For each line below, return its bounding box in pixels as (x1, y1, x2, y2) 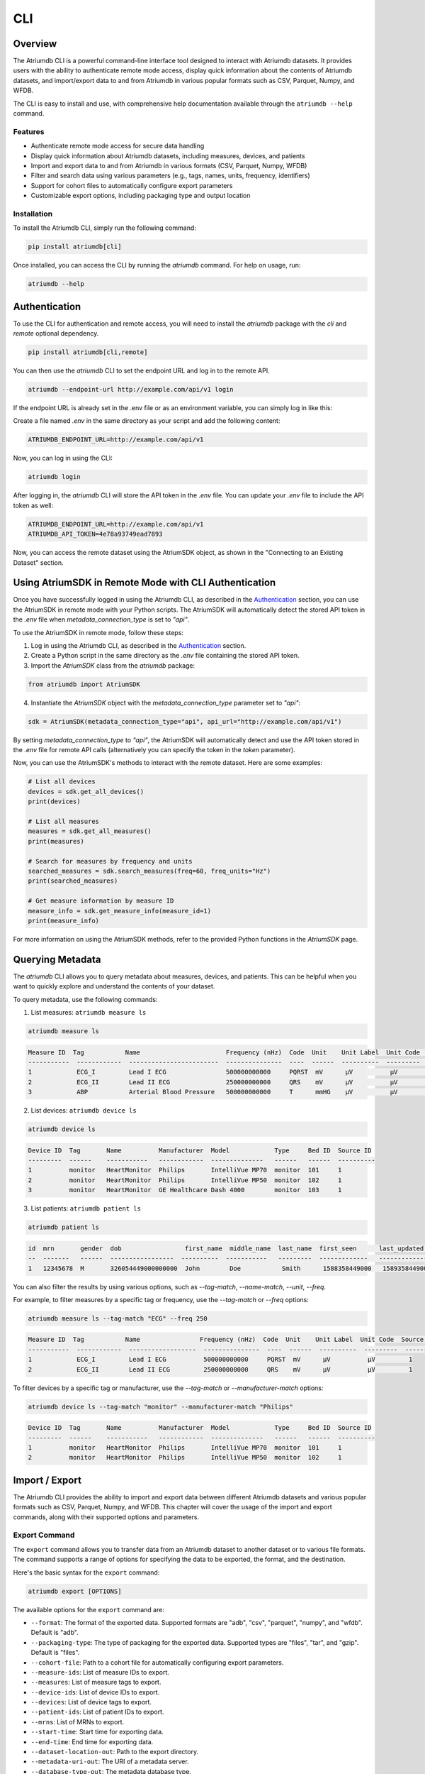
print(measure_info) (28, 916, 99, 925)
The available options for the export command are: (13, 1605, 164, 1614)
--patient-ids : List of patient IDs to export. (30, 1707, 164, 1717)
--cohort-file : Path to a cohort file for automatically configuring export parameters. (30, 1658, 284, 1667)
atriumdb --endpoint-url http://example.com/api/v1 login (28, 385, 234, 394)
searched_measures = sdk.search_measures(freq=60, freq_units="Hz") (28, 866, 271, 875)
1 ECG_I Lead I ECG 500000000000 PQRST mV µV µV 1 (28, 1355, 413, 1364)
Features (13, 126, 45, 136)
